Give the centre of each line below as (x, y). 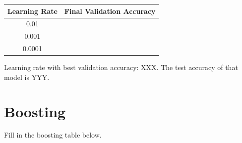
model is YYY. (27, 77)
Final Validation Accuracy (110, 11)
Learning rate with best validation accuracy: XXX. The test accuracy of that (121, 67)
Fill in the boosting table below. (53, 135)
